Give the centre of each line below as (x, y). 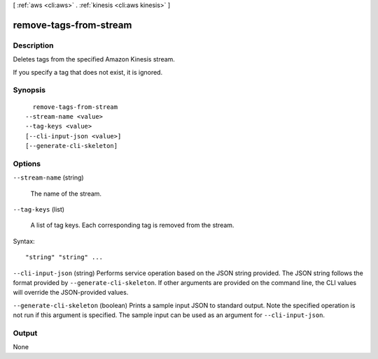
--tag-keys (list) (39, 209)
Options (27, 163)
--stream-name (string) (48, 177)
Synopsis (29, 90)
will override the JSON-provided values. (71, 293)
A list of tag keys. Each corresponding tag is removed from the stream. (132, 225)
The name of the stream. (66, 193)
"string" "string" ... (64, 257)
